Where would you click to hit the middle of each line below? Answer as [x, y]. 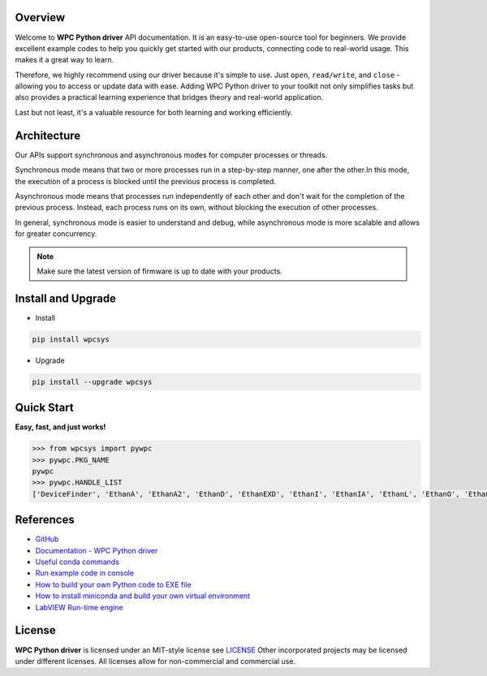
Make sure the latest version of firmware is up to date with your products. [160, 271]
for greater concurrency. [56, 234]
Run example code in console [84, 573]
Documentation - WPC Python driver [97, 550]
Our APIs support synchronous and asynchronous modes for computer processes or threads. [171, 155]
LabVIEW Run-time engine [79, 607]
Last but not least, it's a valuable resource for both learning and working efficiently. [154, 112]
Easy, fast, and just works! [60, 427]
